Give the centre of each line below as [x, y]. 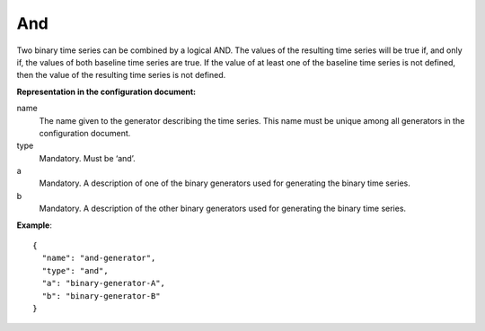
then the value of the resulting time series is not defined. [121, 75]
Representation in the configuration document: [106, 91]
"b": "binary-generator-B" [101, 296]
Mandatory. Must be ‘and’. [87, 158]
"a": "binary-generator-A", [104, 283]
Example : [35, 225]
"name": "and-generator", [99, 258]
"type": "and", [75, 270]
